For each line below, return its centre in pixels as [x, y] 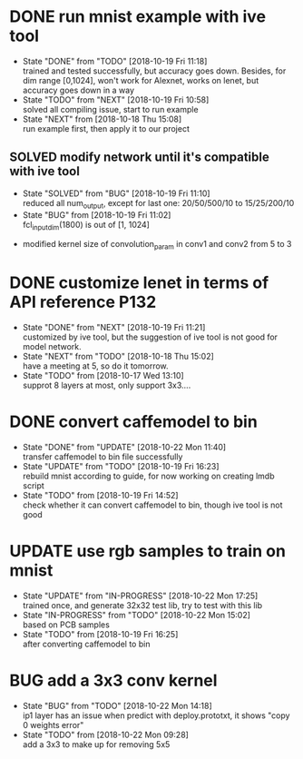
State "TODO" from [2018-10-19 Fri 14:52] [100, 496]
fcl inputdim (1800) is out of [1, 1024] [86, 226]
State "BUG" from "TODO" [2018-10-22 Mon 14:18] [117, 705]
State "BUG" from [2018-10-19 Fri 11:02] [97, 214]
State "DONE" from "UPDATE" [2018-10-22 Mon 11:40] [124, 448]
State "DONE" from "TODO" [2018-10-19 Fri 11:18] [115, 61]
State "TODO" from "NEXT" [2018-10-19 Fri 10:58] [116, 99]
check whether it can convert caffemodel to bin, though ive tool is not [152, 505]
